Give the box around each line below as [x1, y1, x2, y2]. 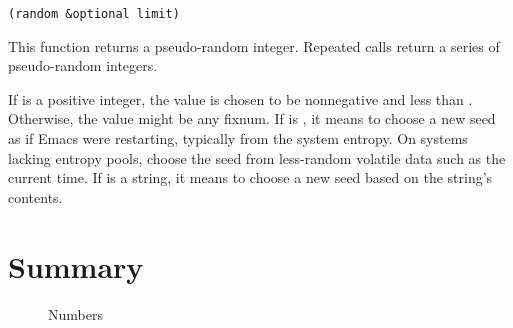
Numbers [48, 303, 103, 324]
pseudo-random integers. [8, 55, 158, 76]
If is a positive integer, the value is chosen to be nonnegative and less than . [8, 88, 473, 109]
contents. [8, 186, 63, 207]
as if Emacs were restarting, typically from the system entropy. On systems [8, 128, 468, 149]
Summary [8, 245, 144, 286]
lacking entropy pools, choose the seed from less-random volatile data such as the [8, 147, 506, 168]
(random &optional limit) [8, 7, 180, 21]
